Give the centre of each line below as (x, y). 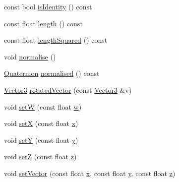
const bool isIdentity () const (48, 6)
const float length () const (43, 23)
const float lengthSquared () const (56, 40)
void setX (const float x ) (41, 123)
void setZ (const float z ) (40, 156)
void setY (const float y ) (41, 140)
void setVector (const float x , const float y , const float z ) (90, 173)
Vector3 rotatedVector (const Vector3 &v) (68, 90)
